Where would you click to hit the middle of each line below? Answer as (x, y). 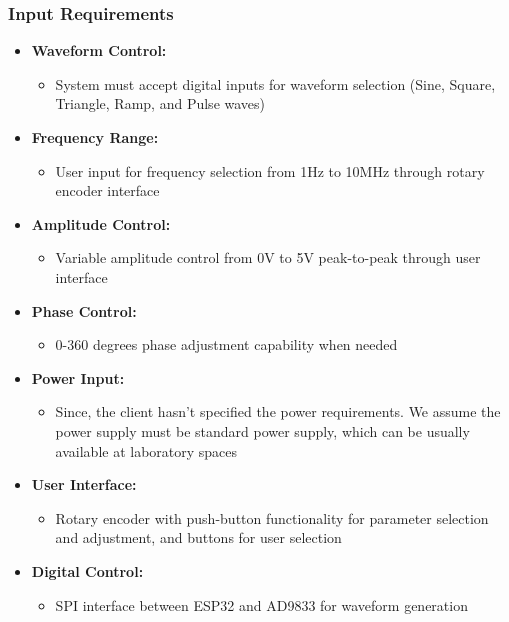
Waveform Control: (99, 50)
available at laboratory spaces (146, 450)
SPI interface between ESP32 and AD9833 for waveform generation (261, 604)
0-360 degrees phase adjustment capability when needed (226, 344)
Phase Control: (84, 310)
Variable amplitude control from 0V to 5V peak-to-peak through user (268, 257)
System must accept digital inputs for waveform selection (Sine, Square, (275, 83)
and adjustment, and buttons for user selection (198, 537)
